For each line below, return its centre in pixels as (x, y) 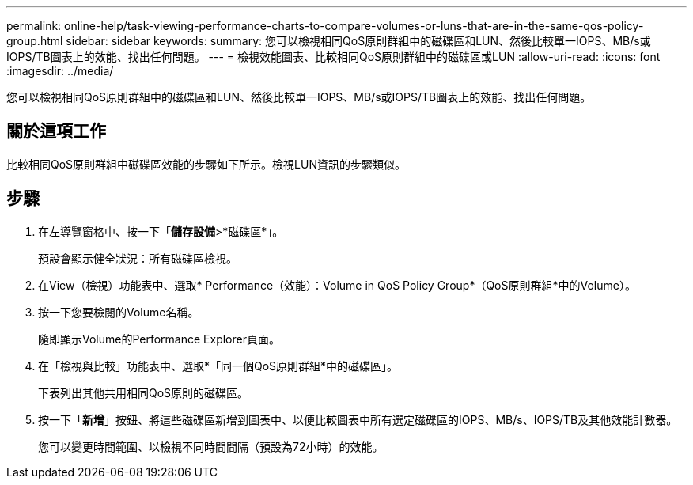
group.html (35, 41)
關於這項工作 (56, 131)
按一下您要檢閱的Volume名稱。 (119, 312)
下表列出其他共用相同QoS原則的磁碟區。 (144, 392)
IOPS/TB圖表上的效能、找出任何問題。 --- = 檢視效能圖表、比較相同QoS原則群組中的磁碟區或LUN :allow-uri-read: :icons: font (333, 57)
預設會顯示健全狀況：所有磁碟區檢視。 (138, 258)
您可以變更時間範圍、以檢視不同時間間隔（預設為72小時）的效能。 (211, 446)
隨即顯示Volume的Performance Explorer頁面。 (159, 339)
